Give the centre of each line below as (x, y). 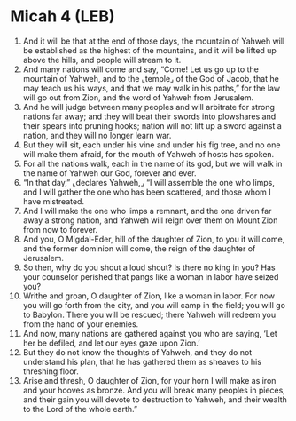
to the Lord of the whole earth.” (80, 409)
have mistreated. (54, 201)
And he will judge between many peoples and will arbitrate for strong (149, 107)
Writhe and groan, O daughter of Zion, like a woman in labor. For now (149, 296)
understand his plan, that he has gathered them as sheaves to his (142, 361)
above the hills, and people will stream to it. (102, 60)
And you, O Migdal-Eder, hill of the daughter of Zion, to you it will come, (154, 239)
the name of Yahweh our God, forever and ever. (110, 173)
